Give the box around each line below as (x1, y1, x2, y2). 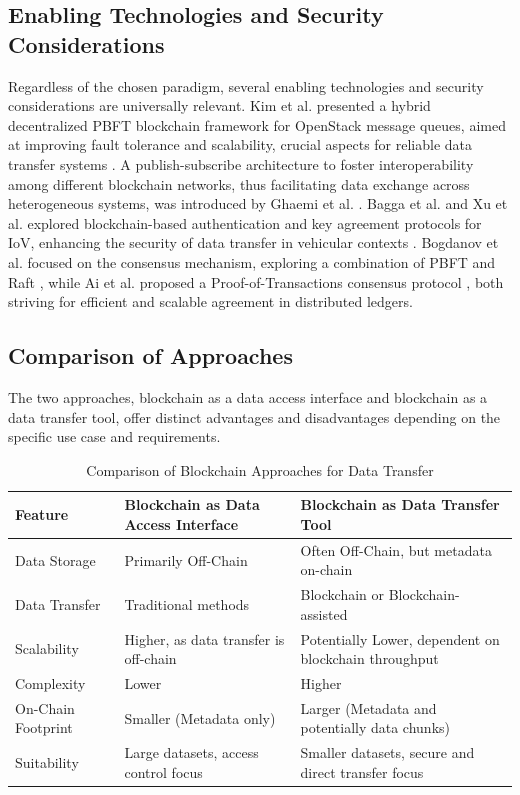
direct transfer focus (300, 761, 424, 782)
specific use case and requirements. (8, 426, 221, 447)
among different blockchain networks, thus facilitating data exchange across (8, 173, 470, 194)
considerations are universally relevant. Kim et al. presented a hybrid (8, 95, 431, 116)
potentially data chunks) (300, 717, 450, 738)
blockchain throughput (300, 648, 439, 669)
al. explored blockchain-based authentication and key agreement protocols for (8, 212, 482, 233)
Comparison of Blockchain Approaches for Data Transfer (86, 459, 434, 480)
